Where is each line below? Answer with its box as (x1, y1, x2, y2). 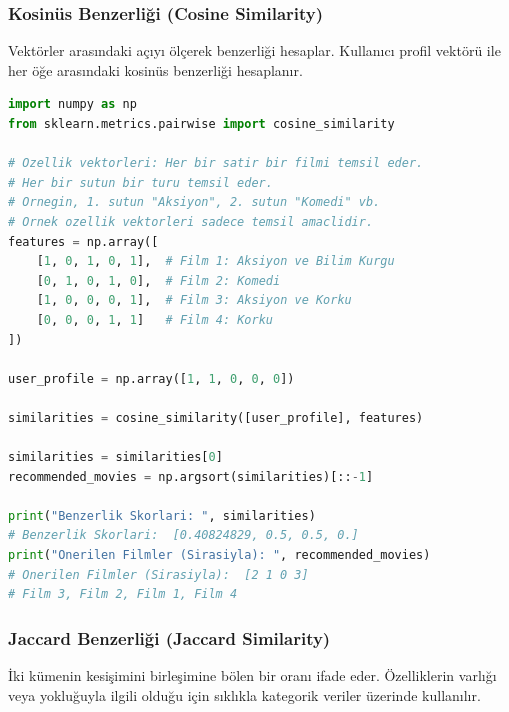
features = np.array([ (8, 234, 159, 249)
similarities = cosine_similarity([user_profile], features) (8, 410, 424, 425)
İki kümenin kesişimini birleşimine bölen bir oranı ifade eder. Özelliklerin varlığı (8, 665, 497, 686)
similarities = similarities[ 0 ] (8, 450, 223, 465)
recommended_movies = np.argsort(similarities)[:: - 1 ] (8, 469, 374, 484)
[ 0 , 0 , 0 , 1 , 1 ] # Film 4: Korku (36, 312, 273, 327)
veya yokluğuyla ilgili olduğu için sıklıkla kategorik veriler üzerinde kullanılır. (8, 684, 481, 705)
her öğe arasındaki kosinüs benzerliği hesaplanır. (8, 59, 303, 80)
